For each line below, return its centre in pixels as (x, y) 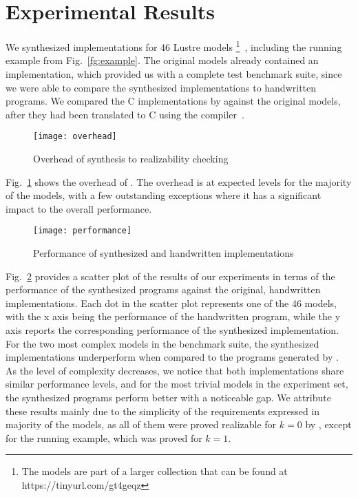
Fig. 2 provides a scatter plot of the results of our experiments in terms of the (170, 276)
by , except (328, 424)
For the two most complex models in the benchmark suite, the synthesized (162, 343)
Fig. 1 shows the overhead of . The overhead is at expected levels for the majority (179, 181)
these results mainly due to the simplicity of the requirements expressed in (163, 411)
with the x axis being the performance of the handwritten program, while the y (173, 316)
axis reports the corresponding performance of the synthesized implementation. (172, 330)
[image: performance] (83, 231)
